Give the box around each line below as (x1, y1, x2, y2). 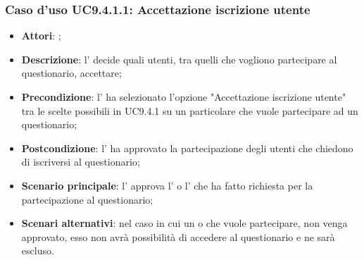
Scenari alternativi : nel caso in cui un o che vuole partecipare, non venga (21, 216, 348, 230)
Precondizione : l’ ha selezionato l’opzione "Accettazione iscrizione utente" (21, 89, 346, 104)
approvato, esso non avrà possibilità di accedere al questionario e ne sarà (21, 229, 335, 244)
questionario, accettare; (21, 66, 122, 80)
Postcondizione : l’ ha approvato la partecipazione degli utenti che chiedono (21, 140, 353, 155)
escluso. (21, 243, 54, 258)
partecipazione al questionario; (21, 192, 153, 206)
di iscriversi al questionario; (21, 154, 140, 169)
